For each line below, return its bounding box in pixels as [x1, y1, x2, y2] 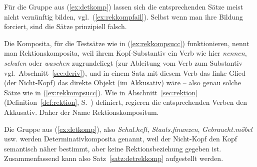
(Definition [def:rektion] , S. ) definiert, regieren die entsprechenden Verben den [4, 97, 247, 107]
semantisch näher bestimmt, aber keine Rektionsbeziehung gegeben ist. [4, 143, 221, 153]
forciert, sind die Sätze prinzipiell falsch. [4, 21, 127, 32]
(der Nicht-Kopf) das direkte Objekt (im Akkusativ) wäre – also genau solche [4, 77, 241, 88]
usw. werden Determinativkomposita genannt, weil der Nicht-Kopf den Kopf [4, 133, 237, 144]
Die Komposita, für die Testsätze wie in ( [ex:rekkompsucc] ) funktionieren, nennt [4, 38, 249, 48]
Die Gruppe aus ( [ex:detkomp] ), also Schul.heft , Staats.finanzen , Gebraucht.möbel [4, 123, 252, 134]
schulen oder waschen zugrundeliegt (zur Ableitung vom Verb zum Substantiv [4, 57, 242, 68]
